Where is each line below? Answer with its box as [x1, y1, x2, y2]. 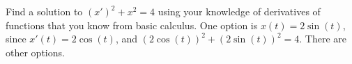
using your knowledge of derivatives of [158, 4, 321, 18]
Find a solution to [6, 4, 83, 18]
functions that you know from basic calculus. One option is [6, 17, 258, 32]
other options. [6, 45, 65, 59]
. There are [299, 31, 346, 46]
